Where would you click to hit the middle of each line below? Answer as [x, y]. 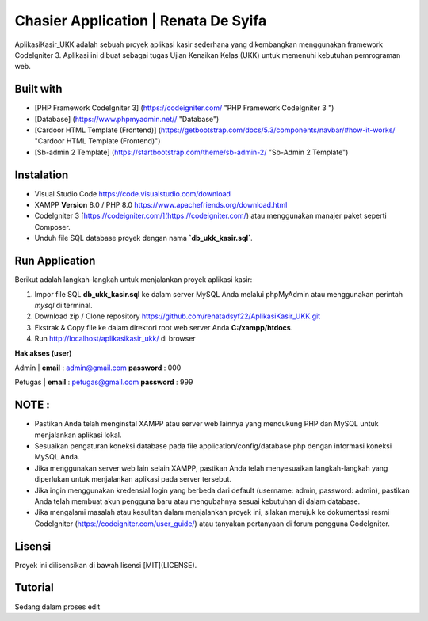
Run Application [55, 261]
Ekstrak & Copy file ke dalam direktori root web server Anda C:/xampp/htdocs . [164, 327]
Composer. [52, 227]
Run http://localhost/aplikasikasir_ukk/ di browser [115, 339]
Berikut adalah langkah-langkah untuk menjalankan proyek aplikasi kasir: [134, 280]
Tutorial [34, 587]
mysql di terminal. [63, 305]
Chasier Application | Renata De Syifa [141, 21]
